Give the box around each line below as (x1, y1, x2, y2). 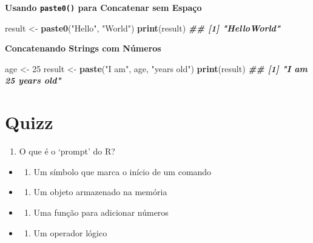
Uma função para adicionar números (33, 205, 169, 218)
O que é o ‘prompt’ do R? (19, 145, 115, 158)
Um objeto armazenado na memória (33, 185, 167, 198)
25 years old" (5, 74, 61, 87)
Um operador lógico (33, 226, 107, 239)
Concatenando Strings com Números (5, 42, 161, 55)
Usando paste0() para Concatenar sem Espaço (5, 1, 202, 13)
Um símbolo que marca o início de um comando (33, 165, 212, 178)
